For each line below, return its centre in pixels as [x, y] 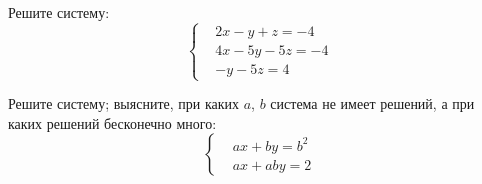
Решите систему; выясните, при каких [124, 103]
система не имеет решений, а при [372, 103]
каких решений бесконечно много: [112, 122]
